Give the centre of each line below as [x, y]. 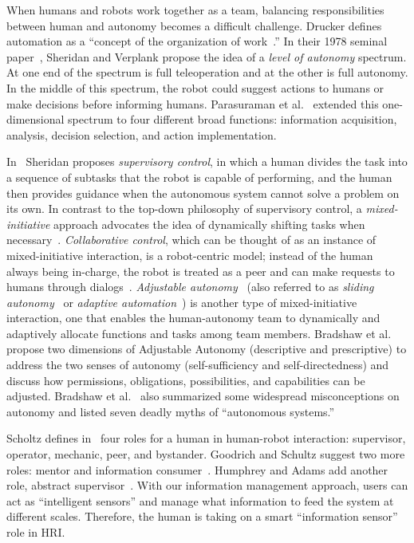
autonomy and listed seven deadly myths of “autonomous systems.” [171, 411]
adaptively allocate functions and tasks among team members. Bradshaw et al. [199, 333]
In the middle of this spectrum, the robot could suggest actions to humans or [195, 87]
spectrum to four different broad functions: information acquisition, [233, 119]
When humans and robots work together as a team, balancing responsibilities [195, 10]
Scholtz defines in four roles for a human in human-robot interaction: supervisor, [206, 438]
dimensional [35, 119]
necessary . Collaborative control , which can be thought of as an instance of [191, 240]
